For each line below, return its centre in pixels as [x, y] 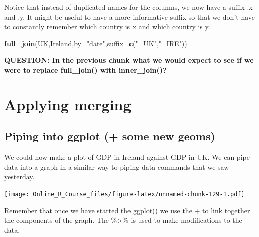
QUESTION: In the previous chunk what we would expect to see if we [129, 60]
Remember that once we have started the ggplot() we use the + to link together [127, 210]
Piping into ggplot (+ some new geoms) [110, 136]
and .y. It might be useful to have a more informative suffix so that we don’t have [130, 16]
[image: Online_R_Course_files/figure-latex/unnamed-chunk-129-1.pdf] [124, 194]
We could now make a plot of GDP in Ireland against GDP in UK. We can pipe [127, 157]
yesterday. [19, 177]
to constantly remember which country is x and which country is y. [107, 26]
